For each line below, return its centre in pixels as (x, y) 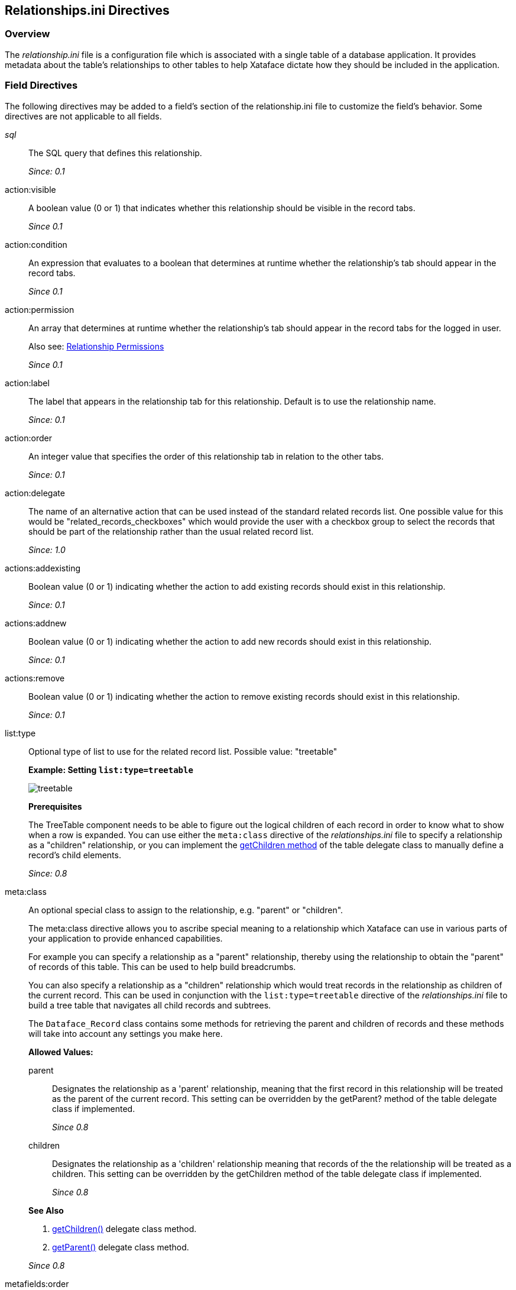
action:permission (40, 309)
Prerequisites (55, 806)
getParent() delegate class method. (121, 1247)
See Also (46, 1210)
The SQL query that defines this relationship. (115, 153)
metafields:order (37, 1283)
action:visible (30, 189)
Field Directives (41, 85)
